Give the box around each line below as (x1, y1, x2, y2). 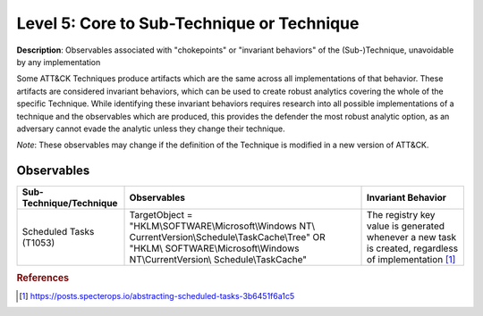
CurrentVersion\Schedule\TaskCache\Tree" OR (129, 231, 326, 244)
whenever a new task (367, 231, 457, 244)
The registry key (367, 209, 436, 221)
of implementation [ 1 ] (367, 254, 456, 266)
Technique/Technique (21, 197, 118, 210)
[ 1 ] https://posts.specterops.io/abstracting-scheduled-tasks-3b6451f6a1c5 (19, 290, 295, 301)
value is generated (367, 220, 445, 232)
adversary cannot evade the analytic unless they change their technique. (16, 123, 285, 134)
